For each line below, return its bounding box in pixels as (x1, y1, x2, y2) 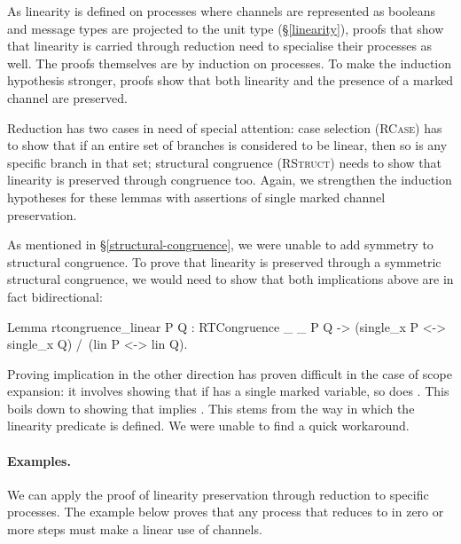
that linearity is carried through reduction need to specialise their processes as (7, 36, 433, 55)
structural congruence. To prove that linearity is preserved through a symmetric (7, 252, 441, 271)
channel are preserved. (7, 88, 128, 106)
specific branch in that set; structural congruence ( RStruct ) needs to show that (7, 153, 442, 171)
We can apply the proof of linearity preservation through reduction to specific (7, 485, 429, 503)
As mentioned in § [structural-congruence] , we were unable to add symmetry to (7, 235, 434, 254)
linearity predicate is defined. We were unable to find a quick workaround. (7, 416, 410, 435)
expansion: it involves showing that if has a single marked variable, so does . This (7, 382, 449, 400)
